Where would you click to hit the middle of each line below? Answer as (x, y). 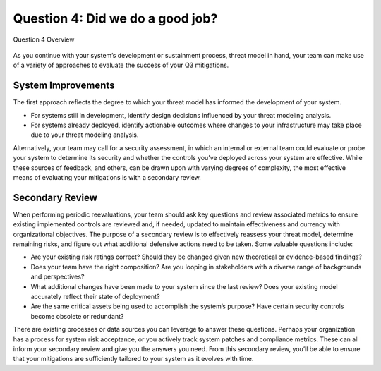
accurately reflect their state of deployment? (95, 297)
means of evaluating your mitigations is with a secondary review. (107, 177)
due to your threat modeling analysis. (85, 135)
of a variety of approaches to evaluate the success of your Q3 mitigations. (121, 65)
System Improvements (64, 86)
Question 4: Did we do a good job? (115, 18)
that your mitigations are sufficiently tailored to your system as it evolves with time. (133, 359)
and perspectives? (58, 277)
